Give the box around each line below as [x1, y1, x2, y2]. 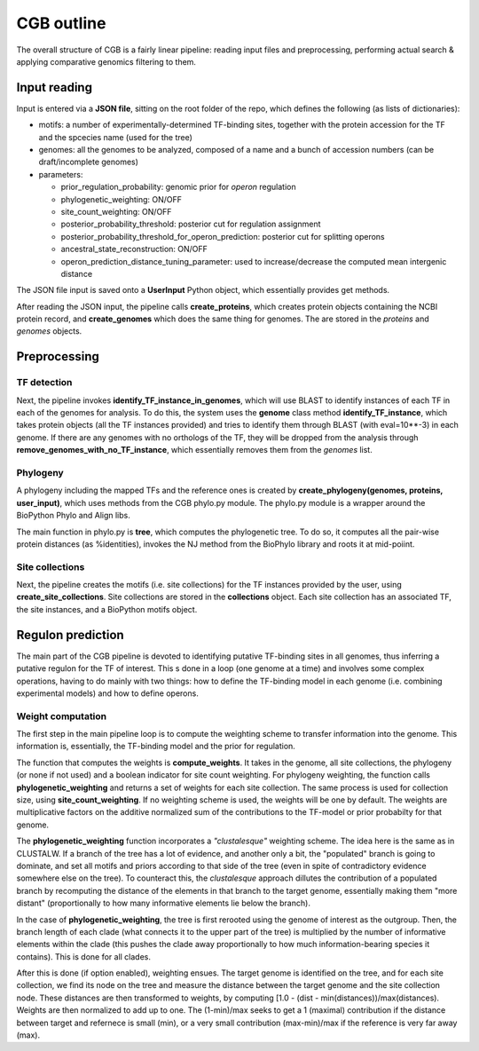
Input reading [16, 80, 93, 95]
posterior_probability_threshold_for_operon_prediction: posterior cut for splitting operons [60, 231, 385, 241]
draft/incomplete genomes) [38, 156, 139, 168]
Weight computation [16, 710, 107, 723]
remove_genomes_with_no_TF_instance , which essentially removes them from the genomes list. [16, 445, 373, 455]
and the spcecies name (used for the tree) [38, 131, 192, 142]
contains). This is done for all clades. [16, 951, 151, 962]
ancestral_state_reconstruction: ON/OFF [60, 244, 208, 255]
